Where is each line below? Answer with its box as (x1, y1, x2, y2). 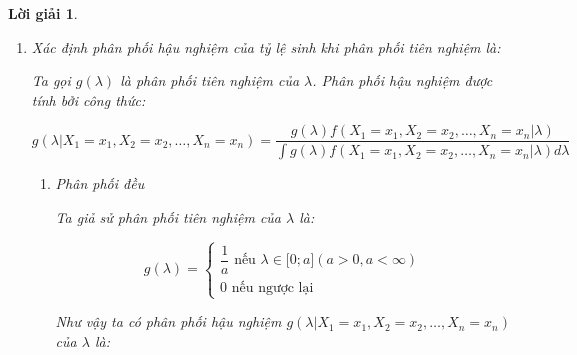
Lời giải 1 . (8, 3, 78, 23)
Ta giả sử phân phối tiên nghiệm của (55, 206, 282, 227)
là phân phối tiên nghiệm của (120, 70, 300, 91)
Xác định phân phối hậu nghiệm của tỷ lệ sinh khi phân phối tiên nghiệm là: (31, 36, 501, 57)
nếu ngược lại (231, 280, 314, 295)
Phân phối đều (55, 173, 145, 194)
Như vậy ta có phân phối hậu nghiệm (55, 311, 282, 332)
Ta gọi (31, 70, 71, 91)
